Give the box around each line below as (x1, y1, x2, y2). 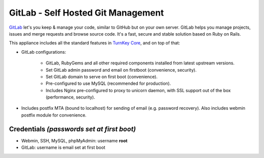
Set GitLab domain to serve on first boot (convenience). (45, 74, 158, 79)
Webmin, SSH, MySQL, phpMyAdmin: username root (21, 138, 128, 143)
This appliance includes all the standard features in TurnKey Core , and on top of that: (9, 40, 180, 46)
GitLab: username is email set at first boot (21, 144, 106, 151)
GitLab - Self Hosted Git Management (9, 7, 164, 18)
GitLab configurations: (21, 49, 66, 55)
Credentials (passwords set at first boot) (9, 125, 136, 133)
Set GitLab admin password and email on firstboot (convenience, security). (45, 67, 197, 73)
